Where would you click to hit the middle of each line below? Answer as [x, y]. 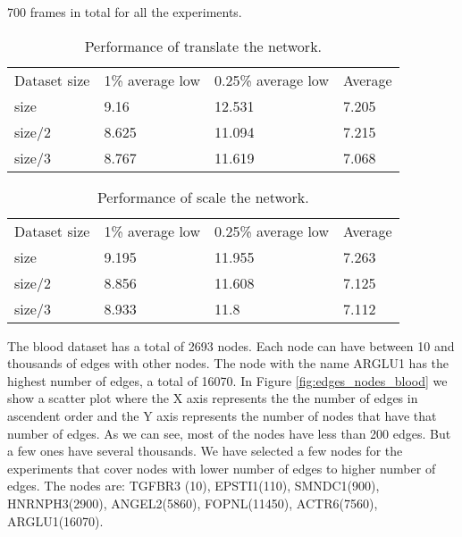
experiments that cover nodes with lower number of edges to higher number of [222, 468]
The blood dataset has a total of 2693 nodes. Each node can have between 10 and [231, 345]
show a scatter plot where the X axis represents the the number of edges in [213, 398]
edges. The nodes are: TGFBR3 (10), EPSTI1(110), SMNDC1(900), [193, 486]
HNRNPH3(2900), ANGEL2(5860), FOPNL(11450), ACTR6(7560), [193, 503]
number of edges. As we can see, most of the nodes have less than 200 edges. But [229, 433]
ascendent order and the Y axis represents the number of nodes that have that [222, 415]
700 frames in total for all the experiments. [125, 12]
